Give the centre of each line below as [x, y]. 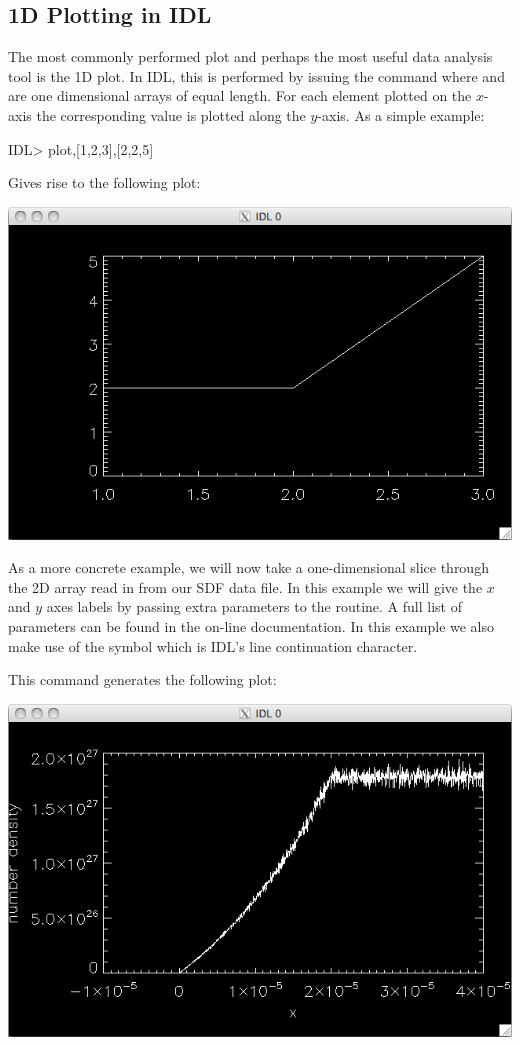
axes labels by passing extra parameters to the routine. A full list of [254, 606]
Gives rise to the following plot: [104, 182]
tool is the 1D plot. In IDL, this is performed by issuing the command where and [256, 75]
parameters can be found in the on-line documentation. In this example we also [251, 626]
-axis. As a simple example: [401, 114]
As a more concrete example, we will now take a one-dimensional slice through [248, 567]
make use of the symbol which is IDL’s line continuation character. [213, 645]
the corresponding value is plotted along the [171, 114]
